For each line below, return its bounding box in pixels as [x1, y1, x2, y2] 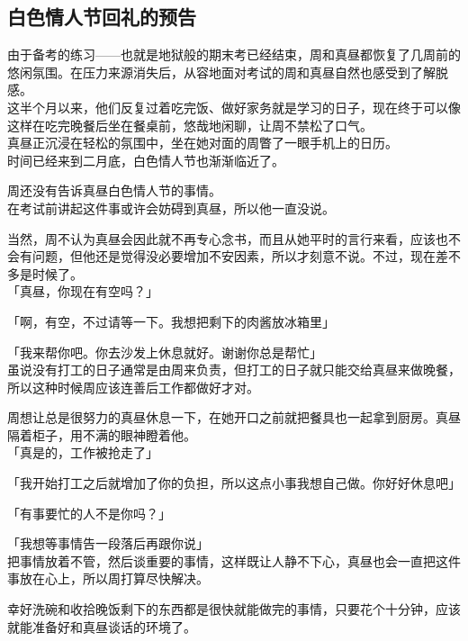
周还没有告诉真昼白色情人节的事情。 [7, 181, 221, 200]
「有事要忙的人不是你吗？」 [7, 503, 171, 522]
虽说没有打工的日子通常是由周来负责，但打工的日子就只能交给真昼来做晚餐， [7, 360, 461, 379]
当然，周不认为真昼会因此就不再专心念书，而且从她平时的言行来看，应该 [7, 229, 436, 248]
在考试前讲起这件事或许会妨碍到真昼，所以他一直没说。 [7, 198, 335, 217]
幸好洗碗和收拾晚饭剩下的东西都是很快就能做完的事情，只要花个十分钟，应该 [7, 600, 461, 618]
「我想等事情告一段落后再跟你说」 [7, 534, 209, 553]
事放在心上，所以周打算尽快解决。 [7, 569, 209, 588]
